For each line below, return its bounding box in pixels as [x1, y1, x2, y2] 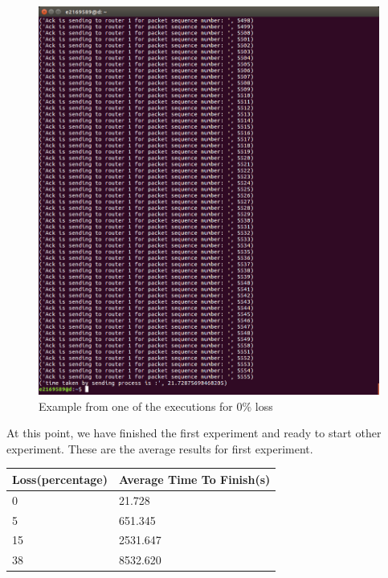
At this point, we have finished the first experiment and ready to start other [6, 424, 382, 441]
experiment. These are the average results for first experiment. [6, 440, 313, 457]
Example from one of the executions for [39, 397, 233, 414]
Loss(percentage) [12, 470, 108, 487]
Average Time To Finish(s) [118, 470, 271, 487]
